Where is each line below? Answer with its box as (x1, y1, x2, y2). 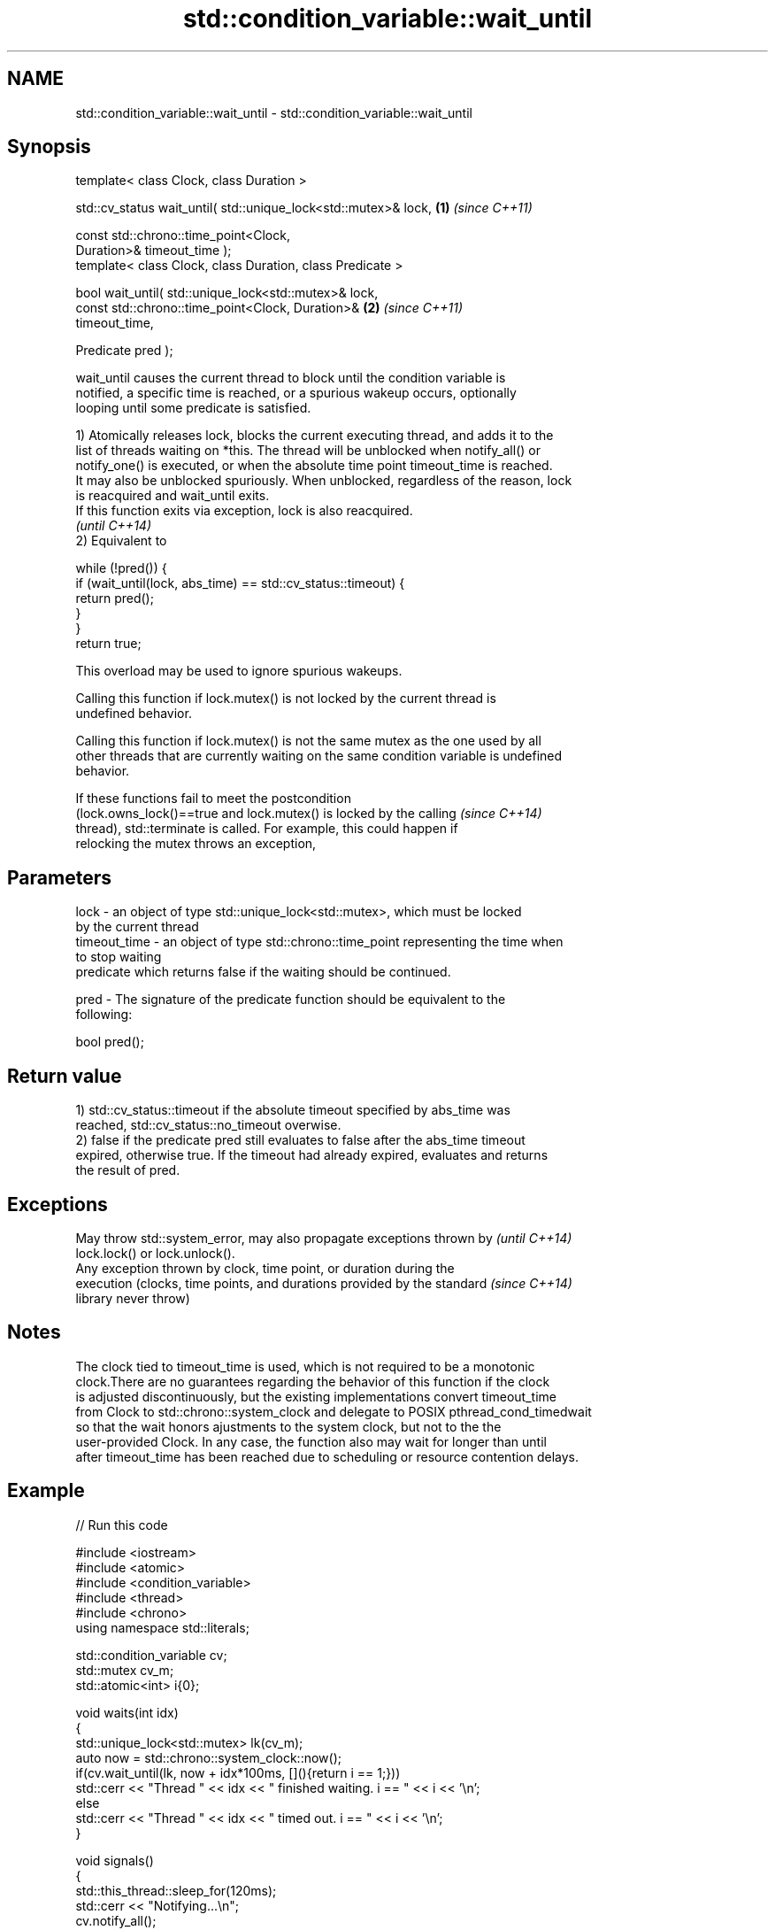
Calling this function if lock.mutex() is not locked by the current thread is (75, 691, 496, 706)
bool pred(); (75, 1034, 144, 1050)
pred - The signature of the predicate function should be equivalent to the (75, 992, 506, 1007)
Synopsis (7, 135, 91, 158)
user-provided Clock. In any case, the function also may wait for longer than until (75, 1433, 547, 1449)
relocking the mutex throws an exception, (75, 836, 317, 852)
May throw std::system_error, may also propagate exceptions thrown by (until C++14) (75, 1230, 572, 1246)
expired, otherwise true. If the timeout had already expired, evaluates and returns (75, 1147, 549, 1163)
